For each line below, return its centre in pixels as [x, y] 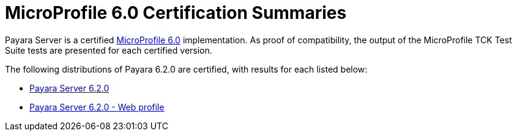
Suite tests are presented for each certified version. [109, 50]
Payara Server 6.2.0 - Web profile [97, 107]
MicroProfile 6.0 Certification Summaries [176, 13]
